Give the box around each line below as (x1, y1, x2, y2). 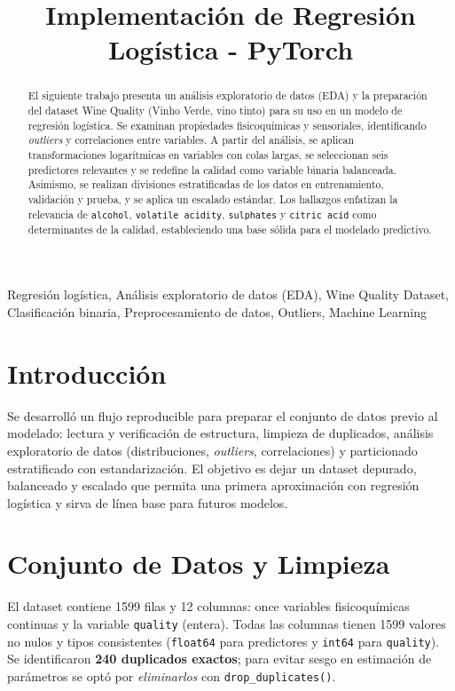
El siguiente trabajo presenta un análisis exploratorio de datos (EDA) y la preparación (27, 88, 428, 103)
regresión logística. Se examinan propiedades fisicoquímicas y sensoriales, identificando (27, 117, 427, 132)
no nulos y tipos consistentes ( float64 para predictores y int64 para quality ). (7, 631, 440, 650)
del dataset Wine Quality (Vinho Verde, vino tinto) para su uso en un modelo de (27, 103, 403, 118)
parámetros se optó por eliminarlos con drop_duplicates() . (7, 666, 336, 685)
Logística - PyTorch (107, 31, 354, 68)
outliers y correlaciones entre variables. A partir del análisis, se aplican (27, 132, 355, 147)
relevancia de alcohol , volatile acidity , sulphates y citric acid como (27, 206, 377, 221)
